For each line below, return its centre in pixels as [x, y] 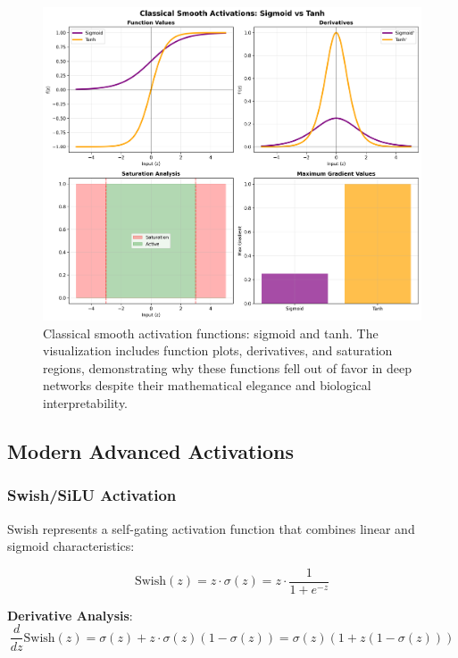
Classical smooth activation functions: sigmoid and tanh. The [211, 333]
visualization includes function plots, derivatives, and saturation [218, 350]
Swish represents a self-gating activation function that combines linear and [211, 528]
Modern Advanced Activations [151, 451]
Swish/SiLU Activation [92, 495]
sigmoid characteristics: [71, 546]
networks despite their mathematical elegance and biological [207, 385]
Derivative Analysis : [70, 615]
